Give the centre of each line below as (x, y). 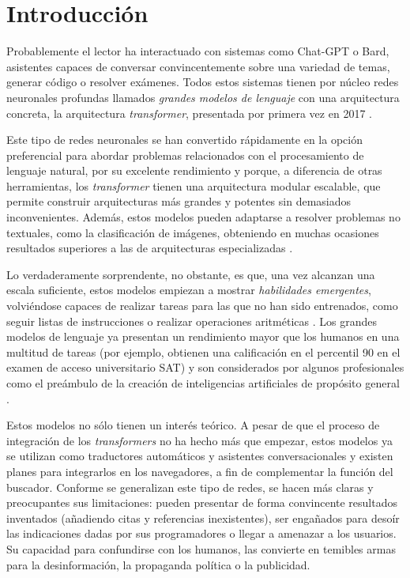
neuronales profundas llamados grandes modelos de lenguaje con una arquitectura (203, 97)
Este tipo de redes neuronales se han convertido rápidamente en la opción (184, 140)
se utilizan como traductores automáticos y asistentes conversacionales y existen (200, 456)
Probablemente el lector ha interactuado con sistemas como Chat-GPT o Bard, (198, 51)
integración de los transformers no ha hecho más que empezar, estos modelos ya (199, 440)
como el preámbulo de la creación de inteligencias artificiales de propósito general (203, 383)
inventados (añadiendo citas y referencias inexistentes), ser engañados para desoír (203, 518)
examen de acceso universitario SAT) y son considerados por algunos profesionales (205, 367)
